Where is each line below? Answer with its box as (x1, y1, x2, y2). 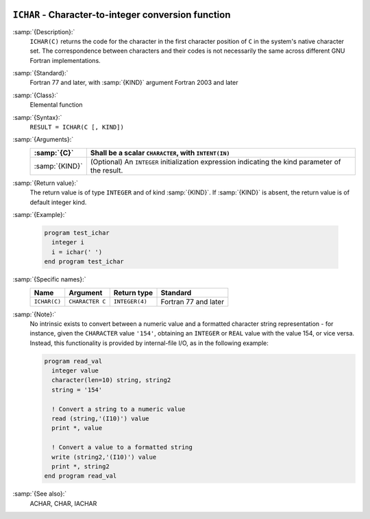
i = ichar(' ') (51, 248, 103, 256)
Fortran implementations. (29, 56, 101, 64)
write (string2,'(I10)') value (51, 453, 157, 461)
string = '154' (51, 385, 103, 394)
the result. (90, 165, 123, 175)
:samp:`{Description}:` (12, 27, 75, 36)
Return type (113, 288, 153, 297)
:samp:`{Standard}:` (12, 69, 69, 77)
